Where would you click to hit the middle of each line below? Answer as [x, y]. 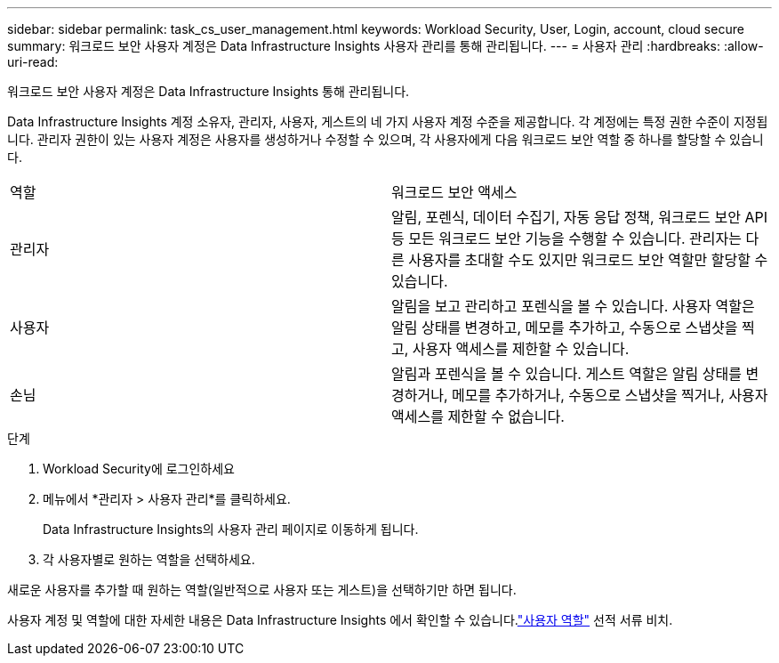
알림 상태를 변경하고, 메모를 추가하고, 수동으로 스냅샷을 [565, 327]
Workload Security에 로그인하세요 [139, 469]
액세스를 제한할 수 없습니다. [478, 416]
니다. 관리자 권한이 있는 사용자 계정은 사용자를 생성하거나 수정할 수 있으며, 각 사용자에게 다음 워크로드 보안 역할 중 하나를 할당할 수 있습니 [385, 139]
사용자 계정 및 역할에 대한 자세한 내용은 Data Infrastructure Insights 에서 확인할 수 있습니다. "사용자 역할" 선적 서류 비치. [340, 620]
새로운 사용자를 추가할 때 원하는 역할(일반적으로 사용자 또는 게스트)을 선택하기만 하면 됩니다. [262, 590]
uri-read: [33, 62]
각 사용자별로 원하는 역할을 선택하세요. [149, 559]
